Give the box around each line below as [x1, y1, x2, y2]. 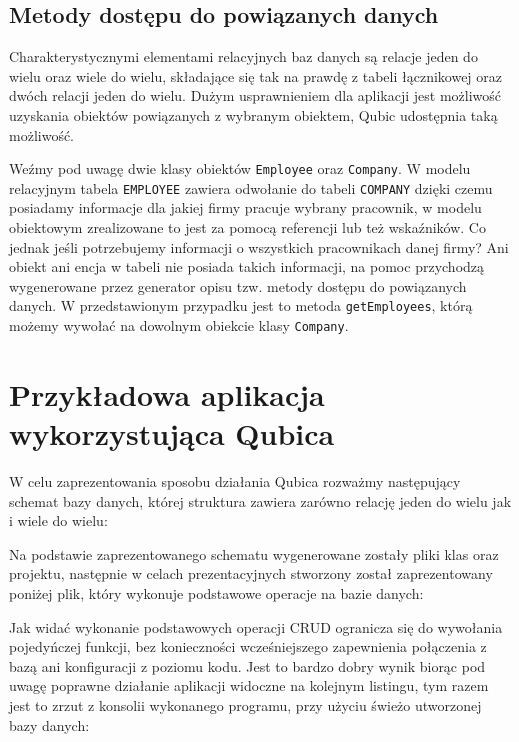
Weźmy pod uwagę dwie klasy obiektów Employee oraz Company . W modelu [9, 158, 471, 179]
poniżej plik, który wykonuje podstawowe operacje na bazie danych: [9, 583, 424, 604]
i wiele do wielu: [9, 510, 108, 531]
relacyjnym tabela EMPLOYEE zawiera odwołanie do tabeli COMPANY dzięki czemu [9, 177, 493, 198]
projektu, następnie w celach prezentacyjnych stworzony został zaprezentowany [9, 563, 493, 584]
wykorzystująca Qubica [9, 413, 335, 454]
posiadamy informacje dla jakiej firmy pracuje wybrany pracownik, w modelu [9, 197, 482, 218]
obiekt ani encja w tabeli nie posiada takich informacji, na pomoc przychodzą [9, 256, 485, 277]
